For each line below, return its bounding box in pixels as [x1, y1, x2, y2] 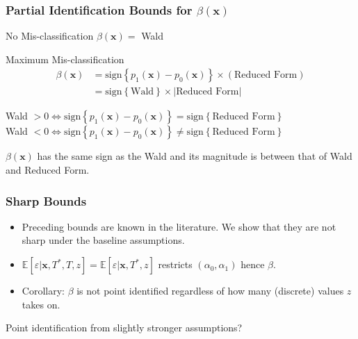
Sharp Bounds [6, 192, 87, 209]
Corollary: [22, 283, 65, 298]
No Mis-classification [6, 28, 94, 43]
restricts [158, 257, 193, 272]
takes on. [22, 297, 60, 311]
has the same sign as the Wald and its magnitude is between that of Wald [37, 149, 352, 163]
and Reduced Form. [6, 163, 90, 177]
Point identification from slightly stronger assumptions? [6, 320, 243, 335]
